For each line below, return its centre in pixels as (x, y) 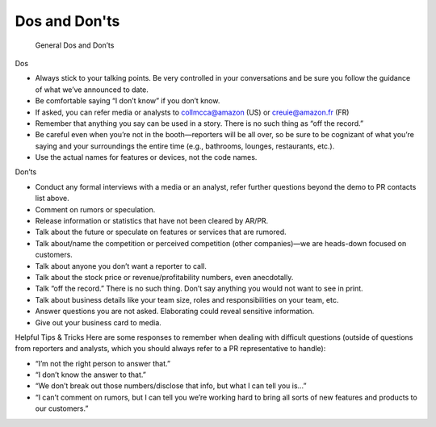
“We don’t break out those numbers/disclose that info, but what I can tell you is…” (171, 386)
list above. (52, 199)
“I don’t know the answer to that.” (91, 375)
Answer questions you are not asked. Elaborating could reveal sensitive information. (175, 312)
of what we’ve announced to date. (92, 90)
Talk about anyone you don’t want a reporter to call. (121, 266)
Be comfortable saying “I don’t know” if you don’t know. (128, 101)
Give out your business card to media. (98, 322)
